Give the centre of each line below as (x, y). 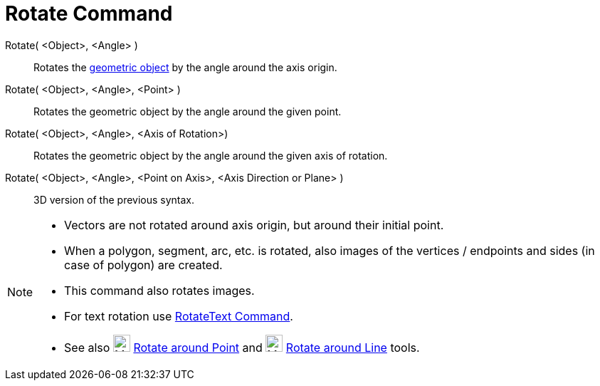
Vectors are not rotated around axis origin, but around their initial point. (254, 225)
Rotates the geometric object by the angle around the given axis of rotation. (211, 155)
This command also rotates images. (159, 290)
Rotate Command (89, 14)
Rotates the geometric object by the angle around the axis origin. (185, 67)
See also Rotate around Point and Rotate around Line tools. (242, 347)
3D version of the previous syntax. (114, 199)
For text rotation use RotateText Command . (179, 316)
